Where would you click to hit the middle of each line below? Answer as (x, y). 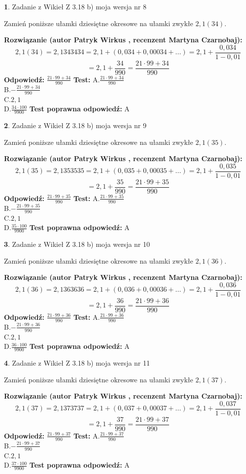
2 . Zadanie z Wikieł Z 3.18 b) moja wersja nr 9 (75, 125)
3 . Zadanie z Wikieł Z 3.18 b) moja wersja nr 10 (77, 244)
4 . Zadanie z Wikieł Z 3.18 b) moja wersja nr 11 (77, 362)
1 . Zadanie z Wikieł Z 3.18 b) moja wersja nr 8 (75, 6)
